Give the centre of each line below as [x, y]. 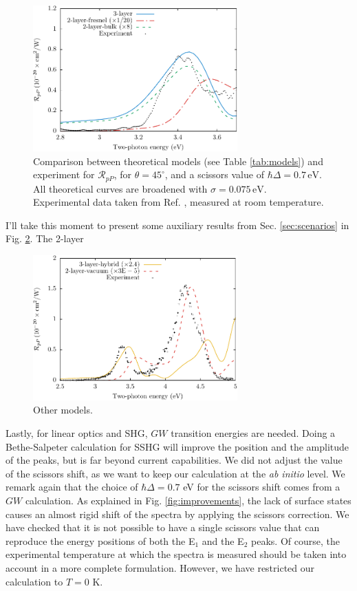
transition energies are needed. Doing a [253, 432]
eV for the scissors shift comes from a [262, 487]
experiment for [64, 174]
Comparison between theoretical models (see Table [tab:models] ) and [178, 161]
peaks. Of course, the [295, 540]
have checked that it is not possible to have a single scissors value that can [163, 527]
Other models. [63, 410]
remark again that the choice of [72, 487]
